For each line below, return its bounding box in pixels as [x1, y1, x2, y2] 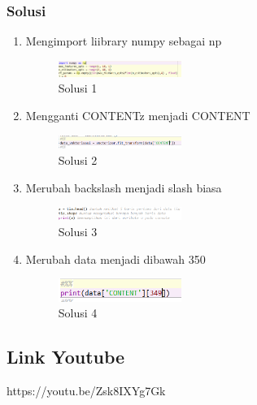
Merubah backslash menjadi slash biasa [25, 179, 222, 196]
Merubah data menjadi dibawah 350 [25, 250, 206, 267]
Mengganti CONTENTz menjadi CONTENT [25, 106, 250, 123]
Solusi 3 [58, 223, 98, 240]
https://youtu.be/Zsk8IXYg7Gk [7, 381, 166, 399]
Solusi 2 [58, 151, 98, 168]
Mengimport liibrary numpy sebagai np [25, 32, 222, 50]
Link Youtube [7, 344, 125, 369]
